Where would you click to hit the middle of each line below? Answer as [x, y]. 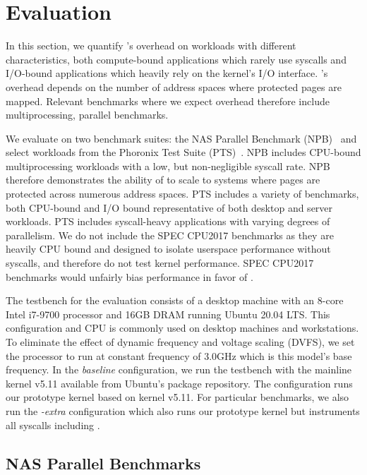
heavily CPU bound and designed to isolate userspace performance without [168, 249]
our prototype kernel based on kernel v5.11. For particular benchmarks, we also [178, 397]
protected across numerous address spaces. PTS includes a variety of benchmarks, [182, 194]
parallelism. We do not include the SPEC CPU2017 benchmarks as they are [170, 235]
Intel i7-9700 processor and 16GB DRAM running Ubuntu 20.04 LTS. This [168, 314]
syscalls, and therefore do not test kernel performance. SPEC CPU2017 [160, 263]
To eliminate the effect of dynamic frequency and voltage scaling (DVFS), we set [180, 342]
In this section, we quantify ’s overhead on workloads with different [151, 46]
